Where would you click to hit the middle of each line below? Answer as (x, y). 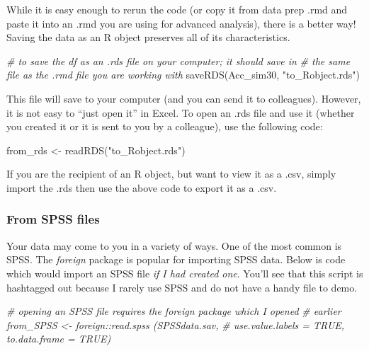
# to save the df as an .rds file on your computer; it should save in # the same (178, 61)
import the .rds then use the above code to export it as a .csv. (142, 187)
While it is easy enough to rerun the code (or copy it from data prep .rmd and (177, 9)
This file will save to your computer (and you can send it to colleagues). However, (184, 98)
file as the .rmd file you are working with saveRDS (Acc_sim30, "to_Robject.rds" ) (183, 75)
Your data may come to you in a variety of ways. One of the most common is (174, 245)
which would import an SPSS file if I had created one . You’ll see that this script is (185, 273)
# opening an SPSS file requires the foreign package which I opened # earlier (174, 311)
